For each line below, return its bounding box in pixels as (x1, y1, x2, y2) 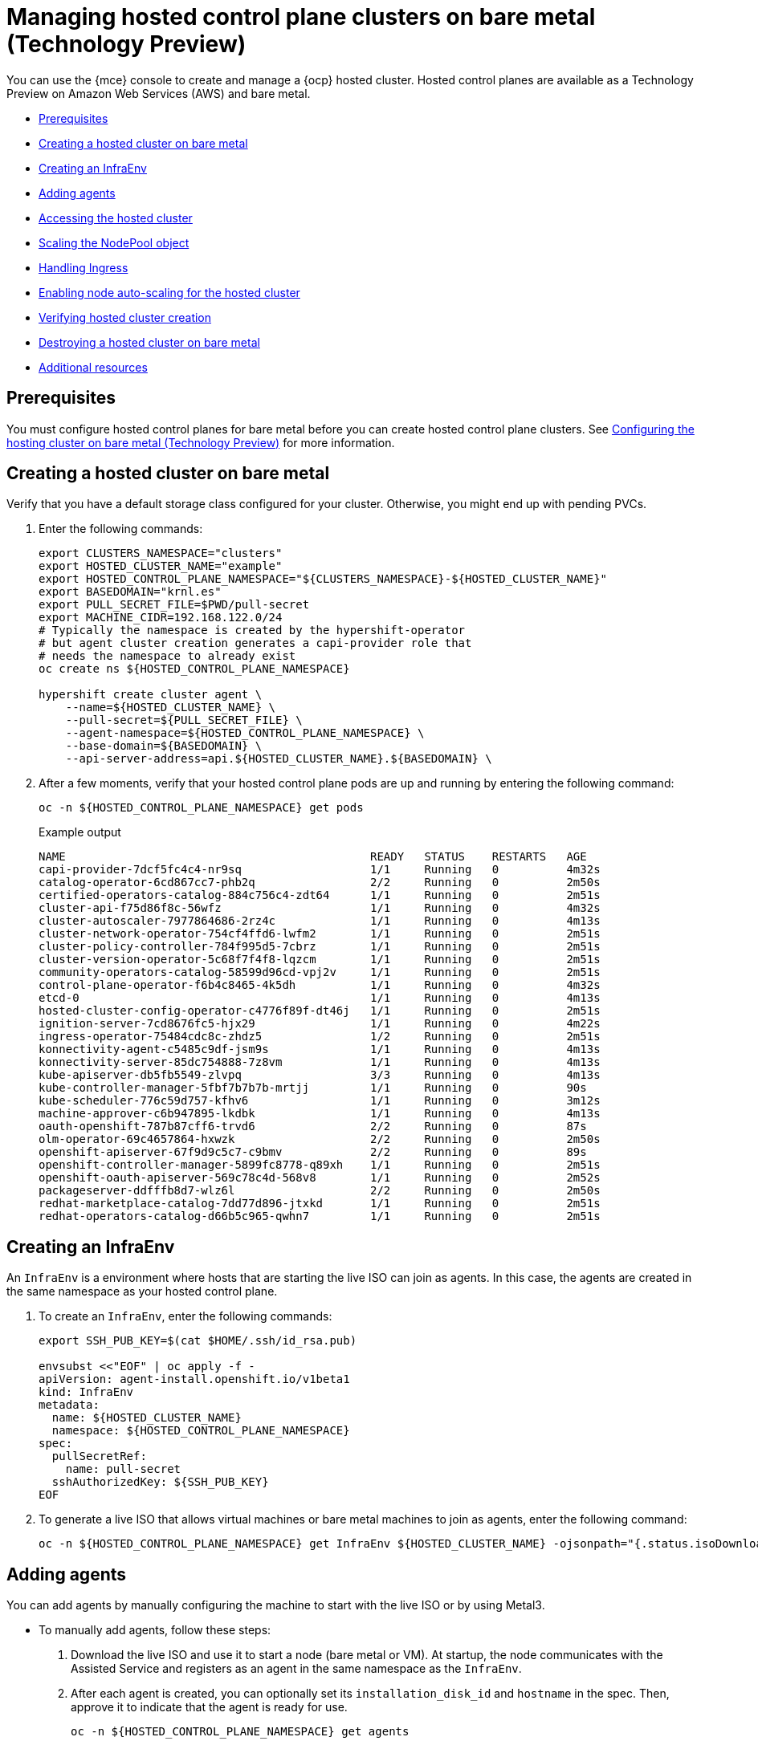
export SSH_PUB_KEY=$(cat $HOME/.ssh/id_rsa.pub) (39, 1334, 357, 1348)
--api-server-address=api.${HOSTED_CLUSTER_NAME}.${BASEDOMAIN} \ (65, 752, 492, 766)
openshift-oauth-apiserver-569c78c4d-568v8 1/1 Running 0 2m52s (39, 1171, 601, 1185)
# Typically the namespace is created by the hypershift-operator (39, 624, 466, 637)
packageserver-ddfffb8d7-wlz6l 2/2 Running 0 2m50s (39, 1184, 601, 1198)
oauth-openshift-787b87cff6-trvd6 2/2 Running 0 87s (39, 1120, 587, 1133)
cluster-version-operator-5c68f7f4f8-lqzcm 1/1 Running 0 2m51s (39, 953, 601, 966)
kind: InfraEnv (39, 1385, 134, 1399)
